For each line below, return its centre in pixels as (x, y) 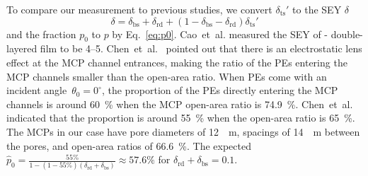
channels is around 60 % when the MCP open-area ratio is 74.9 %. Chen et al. (180, 104)
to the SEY (317, 9)
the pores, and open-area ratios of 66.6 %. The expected (129, 145)
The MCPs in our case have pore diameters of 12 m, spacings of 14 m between (183, 131)
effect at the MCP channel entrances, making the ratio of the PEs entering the (177, 62)
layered (22, 48)
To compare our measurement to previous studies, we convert (139, 9)
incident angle (37, 90)
